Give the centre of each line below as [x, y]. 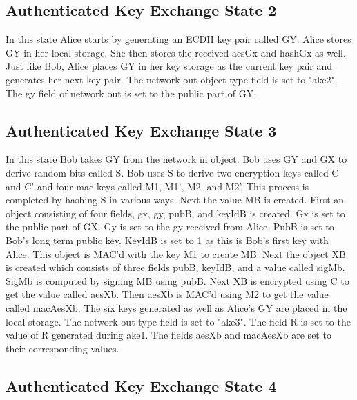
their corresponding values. [62, 348]
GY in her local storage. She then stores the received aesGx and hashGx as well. [176, 52]
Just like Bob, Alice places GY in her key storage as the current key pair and [169, 66]
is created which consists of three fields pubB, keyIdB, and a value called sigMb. [175, 267]
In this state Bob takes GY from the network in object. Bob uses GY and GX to [176, 159]
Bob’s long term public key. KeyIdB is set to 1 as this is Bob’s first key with [167, 240]
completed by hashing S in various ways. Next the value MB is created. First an [175, 200]
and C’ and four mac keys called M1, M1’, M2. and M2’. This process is [157, 186]
